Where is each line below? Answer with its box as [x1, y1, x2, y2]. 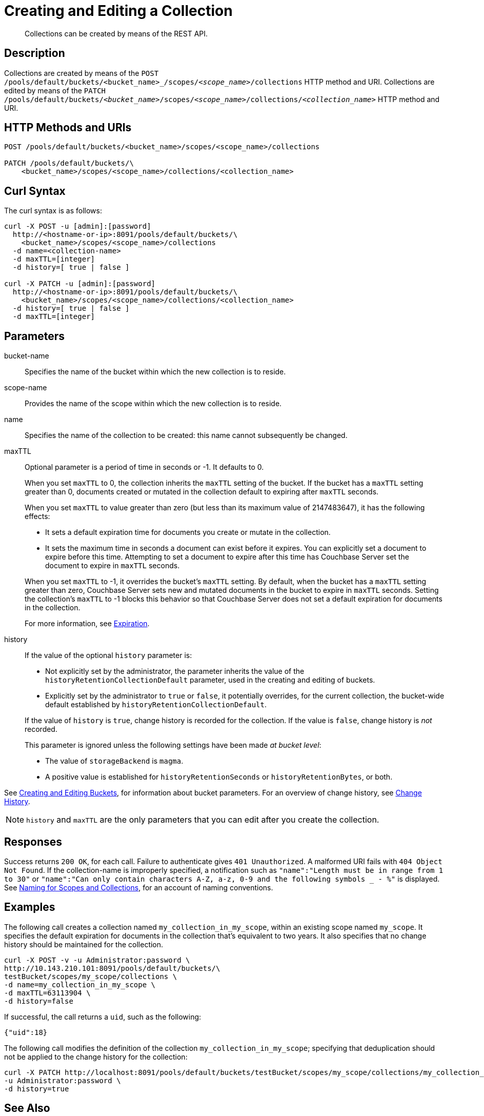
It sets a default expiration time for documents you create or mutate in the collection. [45, 528, 331, 537]
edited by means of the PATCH [4, 86, 106, 95]
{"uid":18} [4, 1028, 48, 1037]
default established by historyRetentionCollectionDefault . [45, 700, 267, 709]
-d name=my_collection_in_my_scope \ [4, 980, 156, 989]
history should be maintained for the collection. [4, 940, 164, 949]
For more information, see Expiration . [25, 619, 150, 628]
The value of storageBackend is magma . [45, 756, 184, 766]
